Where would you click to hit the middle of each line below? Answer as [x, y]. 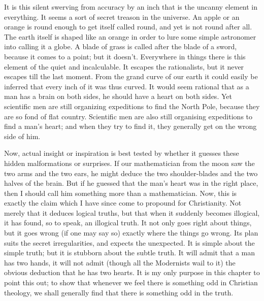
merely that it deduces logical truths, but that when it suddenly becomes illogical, [132, 212]
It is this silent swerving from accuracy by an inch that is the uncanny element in [131, 7]
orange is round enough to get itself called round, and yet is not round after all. [128, 27]
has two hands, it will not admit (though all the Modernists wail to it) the [120, 262]
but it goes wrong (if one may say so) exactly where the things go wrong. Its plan [131, 233]
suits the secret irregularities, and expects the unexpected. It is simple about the [129, 242]
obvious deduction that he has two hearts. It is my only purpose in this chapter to [132, 272]
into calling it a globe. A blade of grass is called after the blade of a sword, [121, 46]
